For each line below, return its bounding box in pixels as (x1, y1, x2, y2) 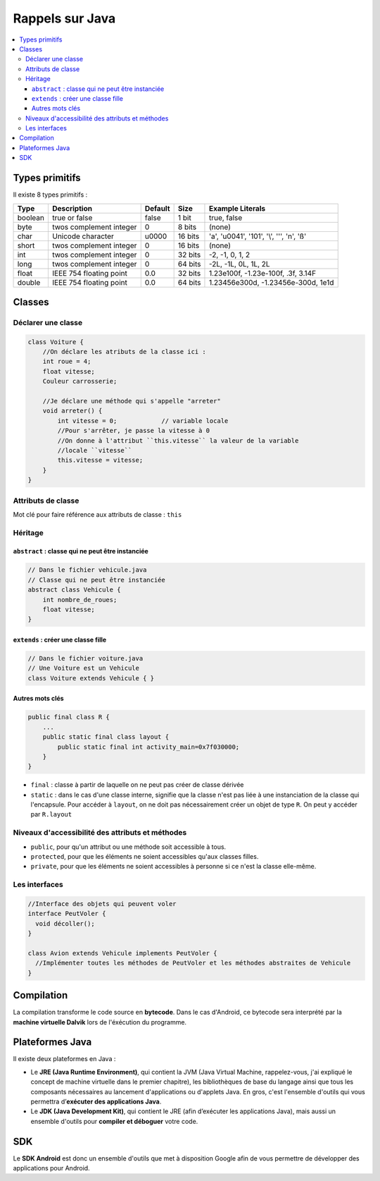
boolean (17, 212, 45, 222)
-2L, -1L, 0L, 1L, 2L (208, 259, 270, 269)
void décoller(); (35, 919, 95, 927)
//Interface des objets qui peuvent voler (27, 900, 177, 907)
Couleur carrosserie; (42, 377, 118, 386)
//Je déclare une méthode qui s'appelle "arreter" (42, 397, 221, 405)
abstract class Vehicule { (27, 586, 121, 594)
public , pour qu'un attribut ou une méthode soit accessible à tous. (30, 843, 227, 851)
